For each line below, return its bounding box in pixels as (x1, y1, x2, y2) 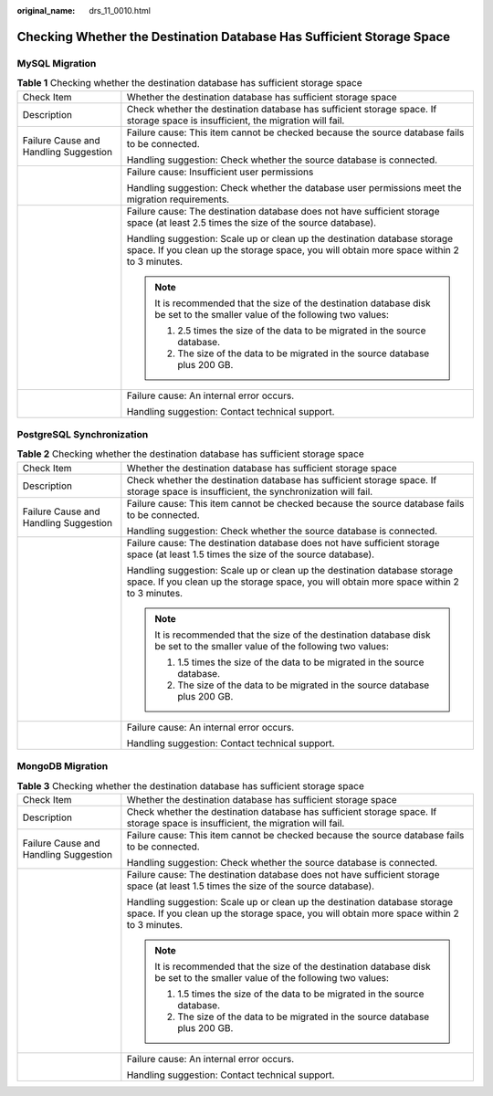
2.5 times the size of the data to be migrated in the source (177, 324, 426, 337)
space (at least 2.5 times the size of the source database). (126, 216, 377, 228)
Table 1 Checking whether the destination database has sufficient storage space (16, 77, 362, 90)
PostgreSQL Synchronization (16, 427, 149, 440)
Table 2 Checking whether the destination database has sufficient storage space (16, 448, 364, 460)
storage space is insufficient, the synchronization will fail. (126, 485, 373, 498)
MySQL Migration (16, 57, 97, 69)
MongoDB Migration (16, 760, 109, 773)
